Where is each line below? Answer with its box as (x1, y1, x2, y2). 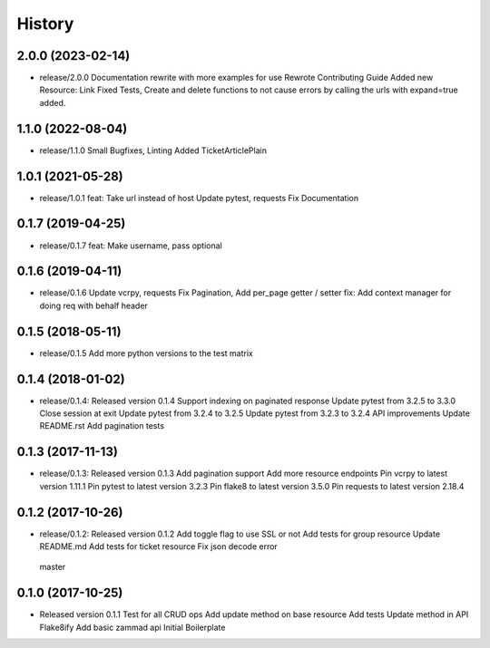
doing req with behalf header (39, 300, 149, 311)
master (39, 562, 66, 573)
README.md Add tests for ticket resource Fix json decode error (39, 541, 279, 552)
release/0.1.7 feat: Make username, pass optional (39, 240, 222, 251)
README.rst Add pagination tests (39, 421, 165, 431)
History (16, 14, 74, 34)
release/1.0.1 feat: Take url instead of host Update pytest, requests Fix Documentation (39, 192, 358, 203)
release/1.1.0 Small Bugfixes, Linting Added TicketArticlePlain (39, 145, 268, 156)
